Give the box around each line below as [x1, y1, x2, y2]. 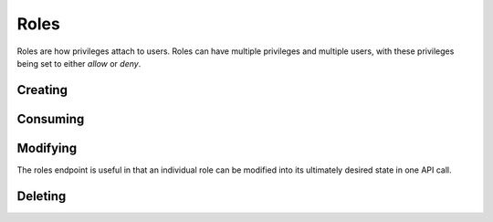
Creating [16, 82, 68, 98]
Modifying [16, 140, 78, 155]
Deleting [16, 188, 67, 204]
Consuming [16, 111, 85, 127]
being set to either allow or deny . [16, 58, 142, 69]
